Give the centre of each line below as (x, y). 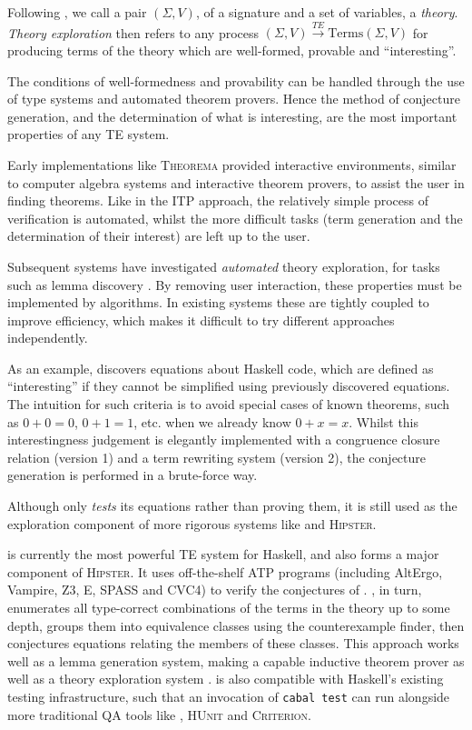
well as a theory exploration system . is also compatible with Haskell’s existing (226, 679)
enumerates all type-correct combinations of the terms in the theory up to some (229, 608)
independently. (48, 338)
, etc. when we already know (212, 421)
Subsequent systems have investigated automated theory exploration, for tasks (224, 266)
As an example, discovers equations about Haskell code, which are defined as (221, 368)
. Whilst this (384, 421)
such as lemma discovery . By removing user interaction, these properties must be (235, 284)
